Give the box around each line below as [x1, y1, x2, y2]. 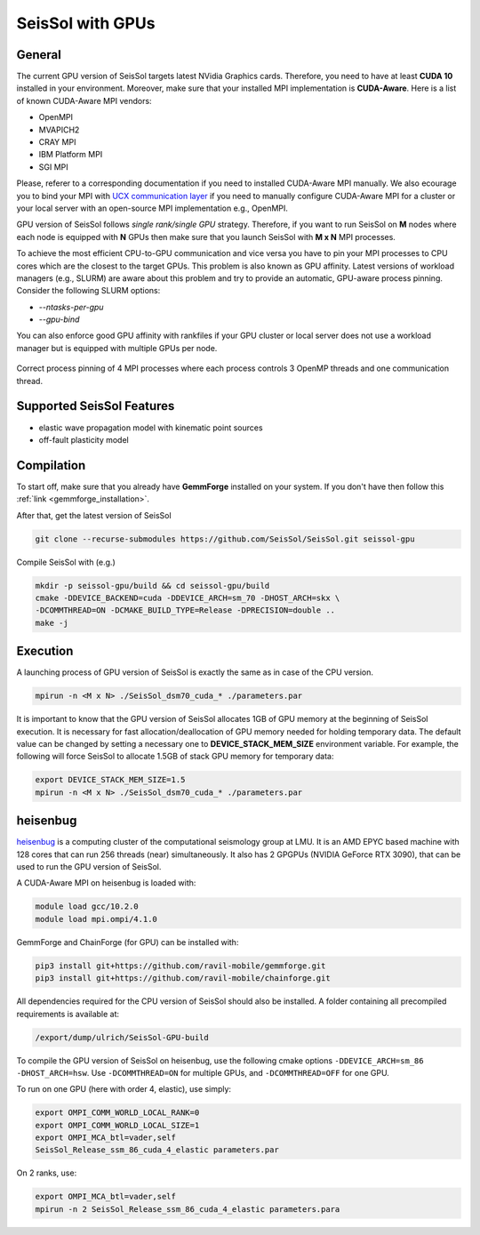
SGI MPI [38, 161, 68, 172]
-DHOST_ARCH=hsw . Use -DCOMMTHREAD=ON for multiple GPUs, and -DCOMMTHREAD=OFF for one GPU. [16, 1067, 390, 1078]
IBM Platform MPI [38, 149, 103, 160]
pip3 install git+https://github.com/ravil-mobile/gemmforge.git [35, 960, 326, 971]
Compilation [16, 458, 86, 473]
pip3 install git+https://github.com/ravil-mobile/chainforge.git [35, 974, 331, 983]
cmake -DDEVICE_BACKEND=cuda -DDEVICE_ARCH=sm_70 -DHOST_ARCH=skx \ [35, 592, 340, 603]
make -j [35, 618, 68, 628]
